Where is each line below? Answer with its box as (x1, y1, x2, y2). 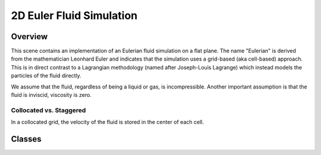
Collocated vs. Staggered (11, 106, 86, 114)
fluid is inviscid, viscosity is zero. (11, 91, 92, 99)
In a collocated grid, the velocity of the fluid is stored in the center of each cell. (11, 119, 204, 126)
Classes (11, 134, 42, 144)
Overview (11, 31, 48, 42)
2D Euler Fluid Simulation (11, 9, 138, 22)
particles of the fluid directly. (11, 72, 81, 80)
